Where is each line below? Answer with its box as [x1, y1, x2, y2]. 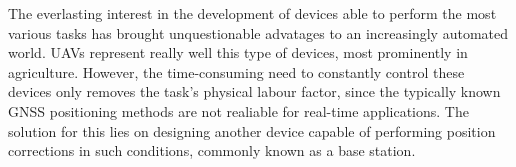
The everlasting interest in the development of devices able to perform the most [8, 3, 497, 23]
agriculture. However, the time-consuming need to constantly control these [8, 61, 465, 82]
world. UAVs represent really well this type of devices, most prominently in [8, 42, 468, 63]
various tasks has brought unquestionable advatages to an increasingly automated [8, 22, 509, 43]
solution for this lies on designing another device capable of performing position [8, 120, 496, 141]
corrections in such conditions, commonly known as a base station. [8, 140, 416, 161]
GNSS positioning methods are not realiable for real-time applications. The [8, 100, 469, 121]
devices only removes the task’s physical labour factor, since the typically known [8, 81, 501, 102]
